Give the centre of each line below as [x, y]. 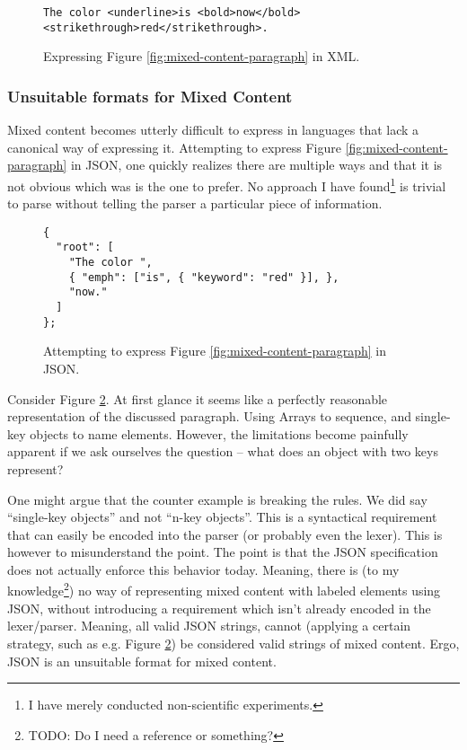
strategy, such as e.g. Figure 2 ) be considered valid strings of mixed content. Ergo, [233, 643]
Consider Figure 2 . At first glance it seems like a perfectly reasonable [198, 398]
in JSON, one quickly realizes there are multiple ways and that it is [256, 165]
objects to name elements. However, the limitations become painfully [219, 433]
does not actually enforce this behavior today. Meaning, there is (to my [203, 569]
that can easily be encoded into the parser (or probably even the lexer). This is [225, 534]
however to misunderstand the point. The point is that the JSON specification [223, 552]
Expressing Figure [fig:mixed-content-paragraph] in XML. [202, 56]
